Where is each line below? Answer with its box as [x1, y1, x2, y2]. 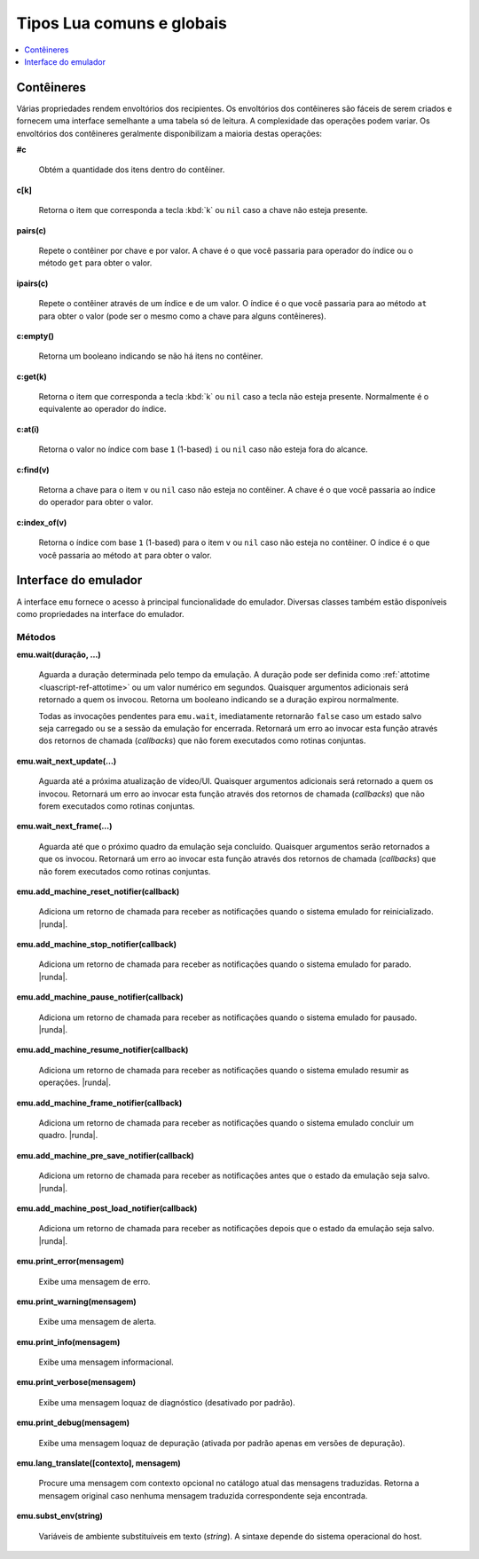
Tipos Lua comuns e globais [16, 13, 228, 33]
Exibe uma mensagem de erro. [38, 1276, 151, 1286]
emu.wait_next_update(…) [16, 756, 117, 766]
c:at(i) [16, 423, 40, 434]
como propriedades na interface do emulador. [16, 608, 185, 619]
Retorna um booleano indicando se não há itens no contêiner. [38, 351, 263, 361]
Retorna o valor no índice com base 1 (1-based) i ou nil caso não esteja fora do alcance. [38, 444, 368, 455]
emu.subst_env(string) [16, 1510, 104, 1522]
